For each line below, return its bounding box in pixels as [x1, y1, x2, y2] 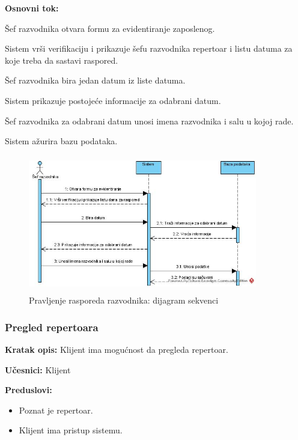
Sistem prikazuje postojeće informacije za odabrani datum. [5, 94, 221, 106]
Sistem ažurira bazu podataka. [5, 135, 118, 147]
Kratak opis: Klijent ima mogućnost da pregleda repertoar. [5, 343, 228, 355]
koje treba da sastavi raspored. [5, 53, 118, 66]
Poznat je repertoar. [19, 403, 93, 416]
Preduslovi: [5, 383, 52, 396]
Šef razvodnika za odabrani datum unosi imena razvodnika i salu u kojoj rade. [5, 114, 294, 127]
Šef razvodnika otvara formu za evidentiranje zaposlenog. [5, 22, 215, 34]
